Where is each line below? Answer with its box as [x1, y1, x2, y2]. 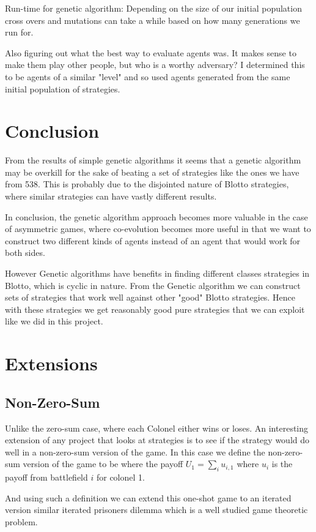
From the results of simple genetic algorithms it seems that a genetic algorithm [5, 154, 301, 167]
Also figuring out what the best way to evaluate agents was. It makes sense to [5, 46, 296, 59]
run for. [5, 26, 34, 39]
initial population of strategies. [5, 82, 120, 95]
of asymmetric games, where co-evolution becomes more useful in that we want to [5, 222, 311, 235]
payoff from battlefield [5, 471, 88, 484]
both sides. [5, 246, 45, 259]
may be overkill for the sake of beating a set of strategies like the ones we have [5, 165, 299, 178]
